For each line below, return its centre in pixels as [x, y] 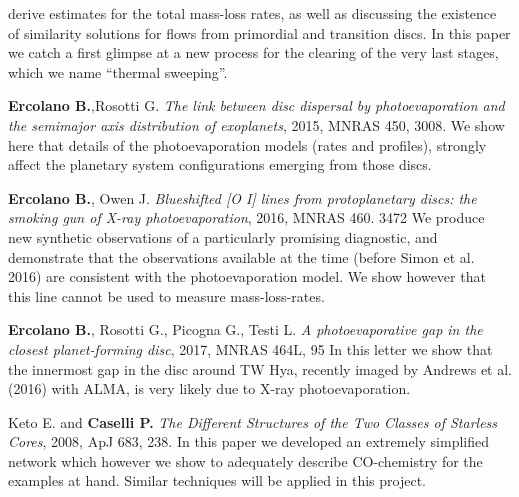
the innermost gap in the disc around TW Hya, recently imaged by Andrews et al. [260, 368]
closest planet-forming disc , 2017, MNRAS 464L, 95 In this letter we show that [250, 348]
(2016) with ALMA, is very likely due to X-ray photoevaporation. [209, 388]
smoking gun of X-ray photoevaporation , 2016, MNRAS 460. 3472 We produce [246, 217]
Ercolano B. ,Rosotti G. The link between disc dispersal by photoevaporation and [256, 105]
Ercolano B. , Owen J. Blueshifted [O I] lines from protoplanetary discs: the [242, 197]
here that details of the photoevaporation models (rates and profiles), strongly [247, 144]
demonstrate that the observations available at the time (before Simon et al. [241, 256]
